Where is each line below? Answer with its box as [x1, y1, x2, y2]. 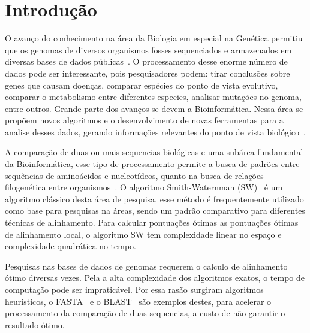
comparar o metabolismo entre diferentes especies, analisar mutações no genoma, [5, 90, 302, 103]
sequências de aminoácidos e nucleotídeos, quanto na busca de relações [5, 169, 264, 181]
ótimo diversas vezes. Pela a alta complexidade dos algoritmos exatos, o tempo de [5, 271, 305, 284]
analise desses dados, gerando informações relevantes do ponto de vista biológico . [5, 125, 306, 138]
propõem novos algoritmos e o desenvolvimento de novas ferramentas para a [5, 114, 284, 126]
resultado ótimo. [5, 318, 65, 331]
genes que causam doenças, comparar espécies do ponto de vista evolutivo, [5, 78, 278, 91]
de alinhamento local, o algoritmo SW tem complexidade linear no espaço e [5, 228, 282, 240]
